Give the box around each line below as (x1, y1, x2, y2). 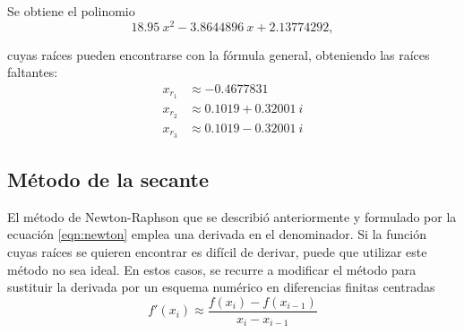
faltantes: (7, 63, 58, 81)
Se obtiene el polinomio (7, 2, 135, 20)
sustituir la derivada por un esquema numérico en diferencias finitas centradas (7, 277, 435, 296)
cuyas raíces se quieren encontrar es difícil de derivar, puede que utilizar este (7, 242, 427, 260)
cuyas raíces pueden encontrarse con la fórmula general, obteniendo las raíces (7, 45, 430, 64)
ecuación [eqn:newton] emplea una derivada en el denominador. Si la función (7, 225, 426, 243)
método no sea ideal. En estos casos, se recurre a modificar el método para (7, 260, 417, 278)
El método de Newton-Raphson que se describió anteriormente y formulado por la (7, 207, 457, 226)
